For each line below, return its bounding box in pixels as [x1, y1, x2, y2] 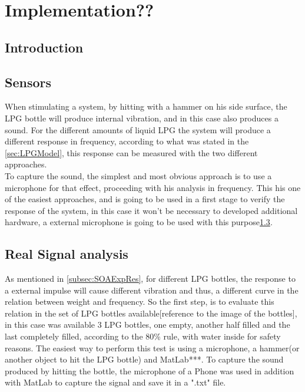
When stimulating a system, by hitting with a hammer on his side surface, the [5, 100, 287, 113]
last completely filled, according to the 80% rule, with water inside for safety [5, 330, 281, 342]
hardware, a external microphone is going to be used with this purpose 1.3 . [5, 216, 273, 228]
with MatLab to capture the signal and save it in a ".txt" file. [5, 376, 226, 388]
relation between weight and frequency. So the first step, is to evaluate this [5, 295, 274, 308]
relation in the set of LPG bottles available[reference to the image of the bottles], [5, 307, 297, 319]
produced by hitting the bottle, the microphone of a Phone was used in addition [5, 364, 294, 377]
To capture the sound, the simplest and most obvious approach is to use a [5, 169, 272, 182]
